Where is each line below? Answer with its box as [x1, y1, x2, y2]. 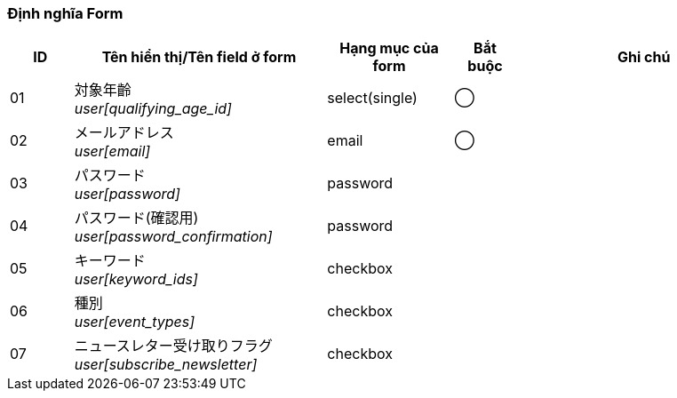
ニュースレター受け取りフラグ [74, 337, 273, 355]
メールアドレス [74, 123, 174, 142]
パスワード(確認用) [74, 209, 199, 227]
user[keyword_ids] [74, 270, 198, 289]
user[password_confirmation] [74, 227, 273, 246]
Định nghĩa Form [7, 4, 123, 22]
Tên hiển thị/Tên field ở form [101, 48, 297, 67]
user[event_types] [74, 313, 195, 331]
